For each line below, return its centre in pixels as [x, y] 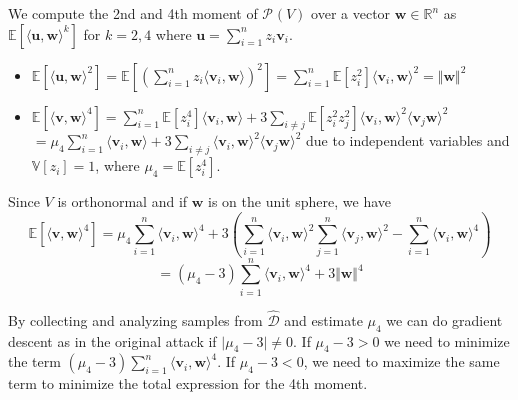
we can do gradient [444, 319]
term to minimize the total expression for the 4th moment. [188, 383]
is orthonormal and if [122, 201]
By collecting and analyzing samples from [135, 319]
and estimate [323, 319]
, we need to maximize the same [401, 361]
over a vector [351, 13]
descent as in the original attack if [112, 340]
